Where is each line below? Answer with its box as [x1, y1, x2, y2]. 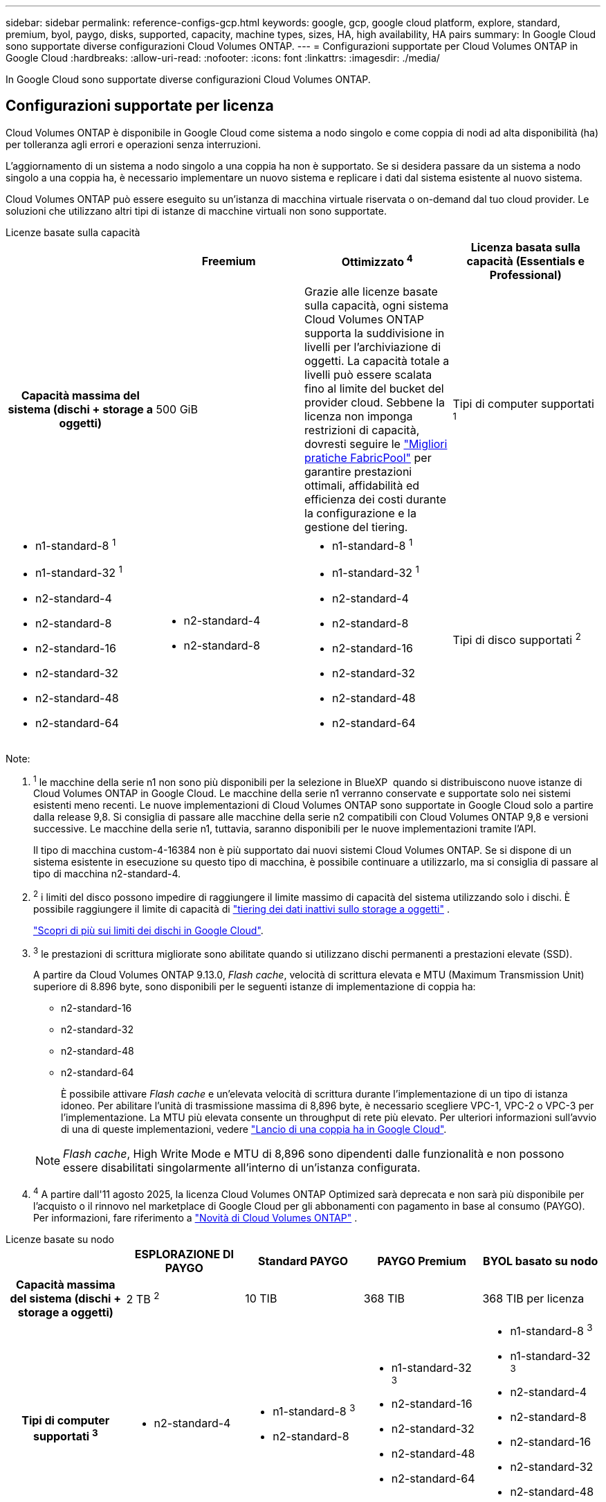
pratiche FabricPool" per [304, 450, 432, 465]
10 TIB [245, 1291, 277, 1306]
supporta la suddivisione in [304, 325, 445, 340]
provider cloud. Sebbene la [304, 395, 445, 409]
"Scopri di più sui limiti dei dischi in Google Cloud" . [33, 924, 264, 936]
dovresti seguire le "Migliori [304, 436, 448, 451]
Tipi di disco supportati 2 [452, 630, 581, 647]
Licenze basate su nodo [6, 1233, 114, 1246]
